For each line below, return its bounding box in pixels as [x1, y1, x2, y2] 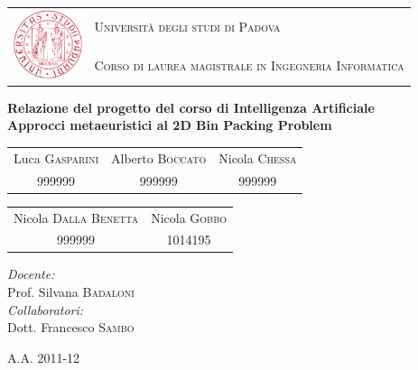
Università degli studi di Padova [94, 16, 281, 35]
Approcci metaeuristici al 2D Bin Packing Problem [7, 116, 332, 134]
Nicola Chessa [218, 148, 297, 167]
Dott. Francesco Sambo [7, 318, 135, 337]
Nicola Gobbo [151, 208, 228, 227]
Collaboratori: [7, 300, 84, 319]
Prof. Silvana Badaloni [7, 282, 135, 301]
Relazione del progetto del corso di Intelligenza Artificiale [7, 97, 375, 116]
